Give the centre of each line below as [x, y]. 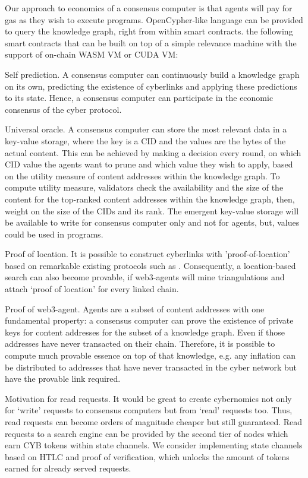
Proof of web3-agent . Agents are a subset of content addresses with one [135, 308]
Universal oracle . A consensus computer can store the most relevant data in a [146, 129]
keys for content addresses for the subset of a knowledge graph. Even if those [145, 332]
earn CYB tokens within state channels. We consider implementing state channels [154, 445]
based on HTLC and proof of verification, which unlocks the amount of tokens [147, 456]
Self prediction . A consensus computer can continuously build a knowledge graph [152, 74]
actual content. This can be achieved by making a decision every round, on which [153, 152]
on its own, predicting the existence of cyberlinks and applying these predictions [151, 86]
